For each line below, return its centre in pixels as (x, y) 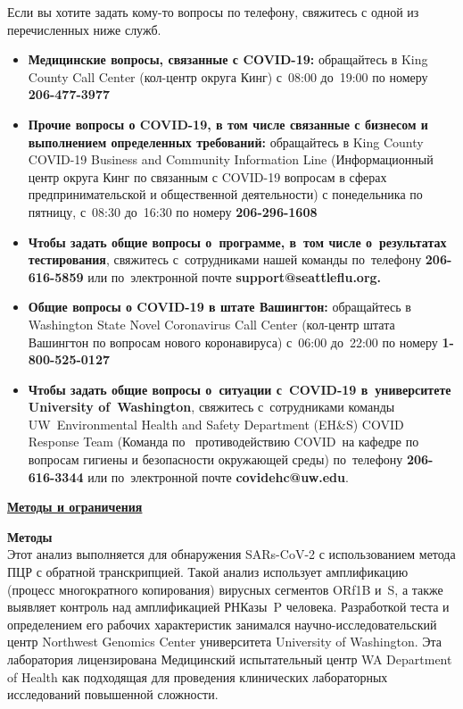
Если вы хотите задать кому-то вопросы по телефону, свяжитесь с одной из (213, 12)
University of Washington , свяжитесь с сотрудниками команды (211, 407)
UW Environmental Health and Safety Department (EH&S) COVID (216, 424)
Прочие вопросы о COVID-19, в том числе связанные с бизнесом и (228, 124)
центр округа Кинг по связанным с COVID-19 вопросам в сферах (207, 176)
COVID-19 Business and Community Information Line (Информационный (231, 159)
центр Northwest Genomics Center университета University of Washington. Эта (225, 642)
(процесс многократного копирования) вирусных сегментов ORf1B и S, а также (225, 589)
